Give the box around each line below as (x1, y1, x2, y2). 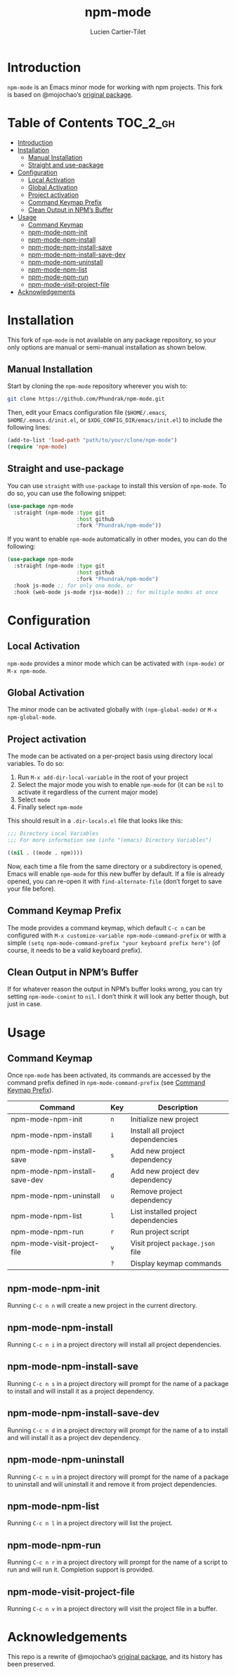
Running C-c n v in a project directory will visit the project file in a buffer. (7, 1604, 218, 1612)
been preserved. (7, 1660, 55, 1668)
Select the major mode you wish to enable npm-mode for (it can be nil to (17, 781, 223, 789)
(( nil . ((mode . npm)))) (7, 849, 83, 856)
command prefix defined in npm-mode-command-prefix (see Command (7, 1079, 206, 1087)
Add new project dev (130, 1167, 199, 1176)
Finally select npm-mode (17, 803, 83, 811)
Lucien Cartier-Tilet (90, 27, 146, 36)
